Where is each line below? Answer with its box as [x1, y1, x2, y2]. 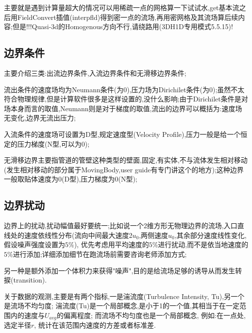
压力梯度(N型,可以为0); [17, 138, 90, 149]
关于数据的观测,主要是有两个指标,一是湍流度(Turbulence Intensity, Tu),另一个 [4, 291, 245, 301]
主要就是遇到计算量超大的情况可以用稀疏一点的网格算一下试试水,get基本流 [4, 2, 239, 12]
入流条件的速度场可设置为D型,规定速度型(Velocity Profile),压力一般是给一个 [4, 129, 241, 139]
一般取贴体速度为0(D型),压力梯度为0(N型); [4, 174, 137, 184]
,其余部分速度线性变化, [174, 230, 247, 240]
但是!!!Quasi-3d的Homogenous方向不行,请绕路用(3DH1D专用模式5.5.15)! [12, 21, 233, 32]
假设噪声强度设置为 [4, 239, 65, 250]
